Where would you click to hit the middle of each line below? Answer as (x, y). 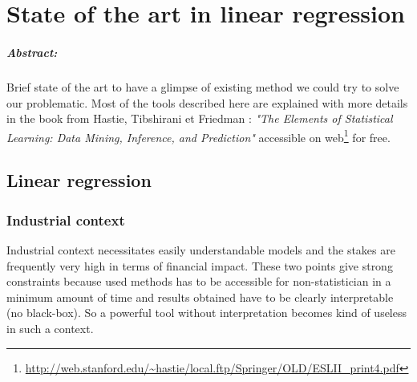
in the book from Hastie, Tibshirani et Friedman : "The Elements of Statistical (200, 118)
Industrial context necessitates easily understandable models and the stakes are (201, 249)
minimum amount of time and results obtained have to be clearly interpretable (200, 297)
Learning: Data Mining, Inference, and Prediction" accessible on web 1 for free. (198, 136)
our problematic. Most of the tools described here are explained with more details (207, 102)
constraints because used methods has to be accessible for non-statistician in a (199, 281)
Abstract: (32, 52)
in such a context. (50, 328)
